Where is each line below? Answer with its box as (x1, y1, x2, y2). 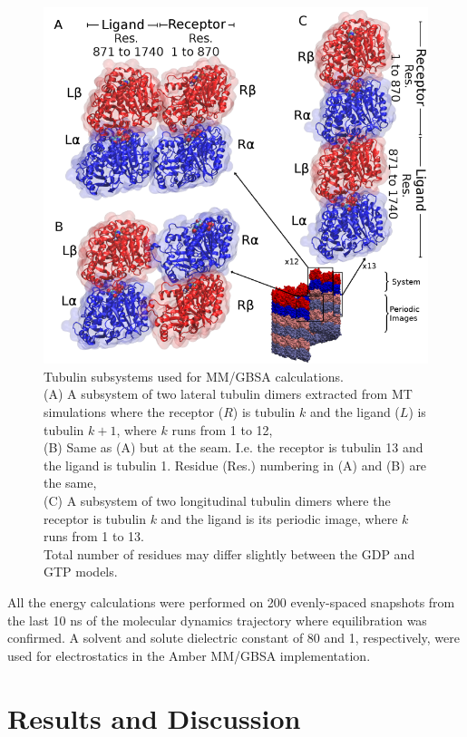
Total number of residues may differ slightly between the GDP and (44, 544, 415, 563)
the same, (44, 473, 97, 492)
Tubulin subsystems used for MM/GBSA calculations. (44, 366, 344, 385)
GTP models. (44, 562, 118, 581)
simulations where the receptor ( (44, 402, 224, 422)
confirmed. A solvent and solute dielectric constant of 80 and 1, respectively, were (7, 628, 460, 647)
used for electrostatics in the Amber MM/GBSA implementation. (7, 645, 371, 664)
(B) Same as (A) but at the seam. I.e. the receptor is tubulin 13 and (44, 438, 423, 457)
